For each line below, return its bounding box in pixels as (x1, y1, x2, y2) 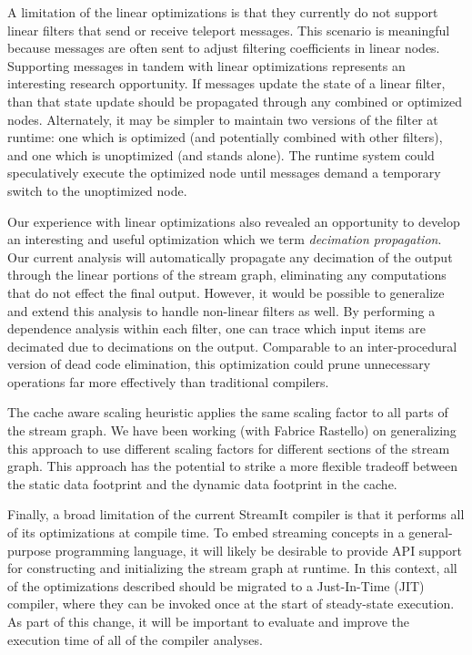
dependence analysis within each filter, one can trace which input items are (7, 319, 426, 338)
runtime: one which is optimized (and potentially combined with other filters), (7, 128, 443, 147)
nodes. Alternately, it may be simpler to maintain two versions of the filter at (7, 109, 438, 128)
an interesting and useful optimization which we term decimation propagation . (7, 230, 442, 249)
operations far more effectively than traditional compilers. (7, 372, 329, 391)
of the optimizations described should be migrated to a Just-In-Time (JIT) (7, 576, 425, 595)
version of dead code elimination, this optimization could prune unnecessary (7, 354, 431, 374)
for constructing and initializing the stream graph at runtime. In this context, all (7, 558, 457, 578)
